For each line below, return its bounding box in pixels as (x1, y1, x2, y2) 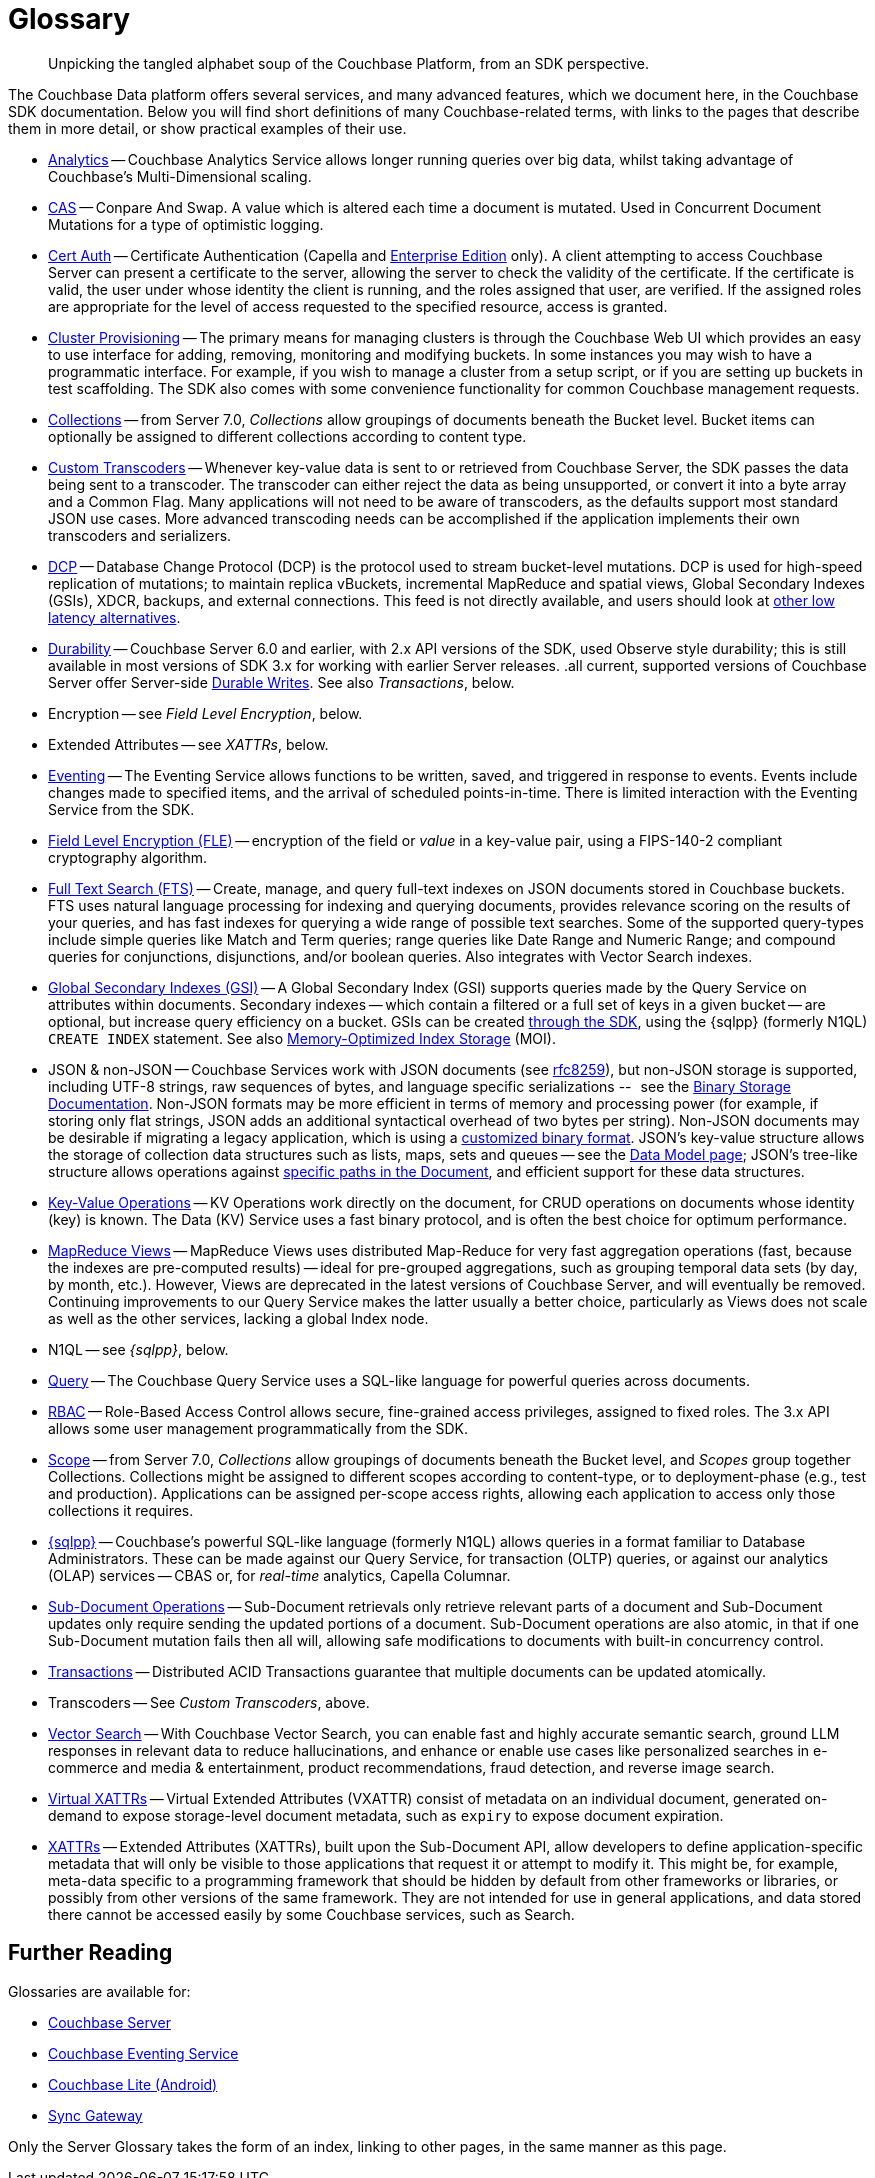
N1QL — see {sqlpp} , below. (48, 1340, 229, 1358)
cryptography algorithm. (48, 848, 208, 866)
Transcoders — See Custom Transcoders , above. (48, 1693, 370, 1711)
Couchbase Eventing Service (48, 2044, 239, 2062)
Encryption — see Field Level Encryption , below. (48, 704, 363, 722)
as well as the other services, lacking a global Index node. (48, 1309, 429, 1327)
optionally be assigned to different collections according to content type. (48, 427, 527, 445)
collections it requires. (48, 1501, 194, 1519)
